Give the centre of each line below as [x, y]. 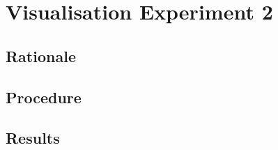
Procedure [44, 97]
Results [33, 138]
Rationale [41, 55]
